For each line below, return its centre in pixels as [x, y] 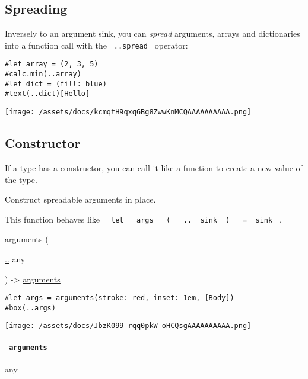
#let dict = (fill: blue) [56, 84]
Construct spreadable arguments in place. [80, 199]
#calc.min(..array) [43, 74]
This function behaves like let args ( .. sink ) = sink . [143, 219]
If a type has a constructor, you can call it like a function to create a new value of [154, 167]
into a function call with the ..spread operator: [96, 45]
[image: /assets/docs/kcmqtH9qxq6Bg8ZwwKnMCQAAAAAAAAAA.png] [128, 112]
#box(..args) [30, 308]
